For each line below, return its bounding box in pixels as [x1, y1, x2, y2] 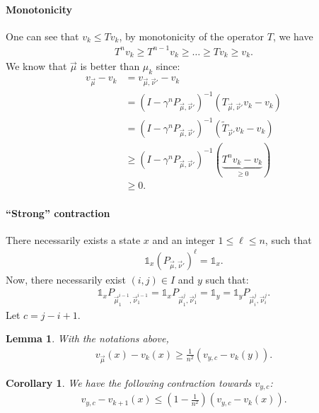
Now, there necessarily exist [6, 272, 126, 286]
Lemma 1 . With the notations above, [6, 331, 169, 346]
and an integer [152, 232, 215, 247]
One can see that [6, 28, 79, 43]
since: [156, 59, 180, 74]
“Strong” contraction [6, 205, 110, 220]
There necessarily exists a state [6, 232, 141, 247]
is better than [80, 59, 140, 74]
